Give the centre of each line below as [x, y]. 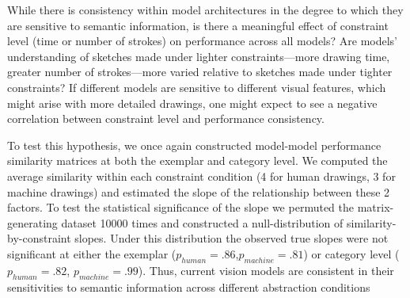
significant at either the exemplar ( [92, 253]
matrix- [376, 207]
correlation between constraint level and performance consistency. [166, 118]
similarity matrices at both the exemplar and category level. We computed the [197, 160]
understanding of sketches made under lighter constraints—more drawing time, [199, 56]
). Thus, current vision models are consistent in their [266, 270]
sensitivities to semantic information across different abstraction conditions [189, 287]
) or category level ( [351, 253]
